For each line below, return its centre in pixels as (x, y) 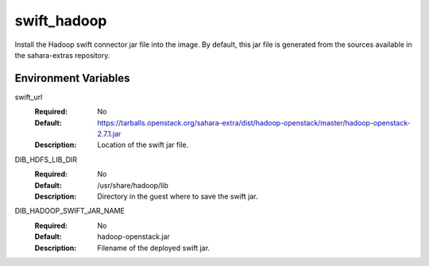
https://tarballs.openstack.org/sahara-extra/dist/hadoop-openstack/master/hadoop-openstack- (254, 122)
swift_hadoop (61, 21)
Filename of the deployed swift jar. (154, 248)
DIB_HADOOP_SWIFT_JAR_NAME (70, 211)
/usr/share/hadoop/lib (133, 185)
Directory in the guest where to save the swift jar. (178, 196)
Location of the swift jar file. (143, 145)
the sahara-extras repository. (62, 55)
